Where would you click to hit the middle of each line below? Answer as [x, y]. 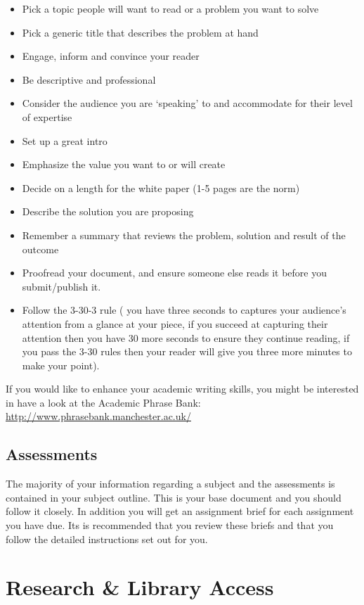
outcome [40, 249]
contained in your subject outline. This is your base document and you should [174, 497]
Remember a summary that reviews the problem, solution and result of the [184, 235]
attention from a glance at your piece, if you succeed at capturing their [175, 323]
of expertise [47, 116]
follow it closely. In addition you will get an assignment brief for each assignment [180, 511]
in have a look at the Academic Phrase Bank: [103, 402]
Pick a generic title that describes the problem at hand [140, 32]
